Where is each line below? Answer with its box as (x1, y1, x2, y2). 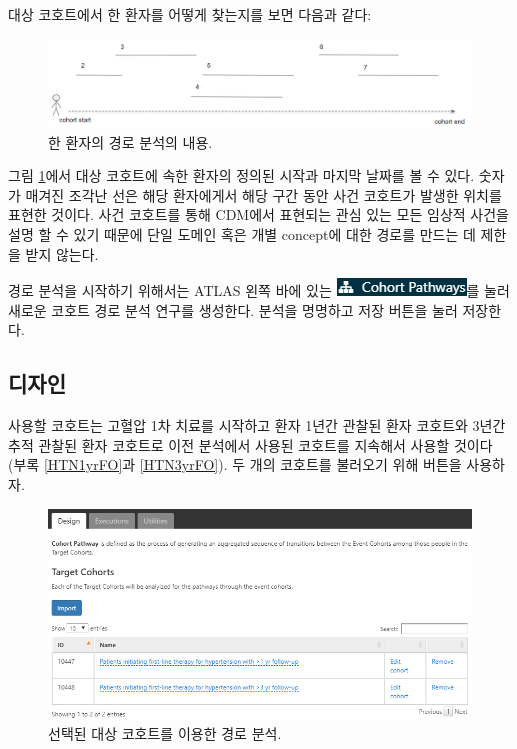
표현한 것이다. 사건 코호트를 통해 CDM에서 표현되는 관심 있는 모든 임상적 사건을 (8, 204, 509, 225)
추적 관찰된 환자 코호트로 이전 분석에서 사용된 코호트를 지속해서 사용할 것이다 (8, 434, 493, 455)
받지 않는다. (25, 243, 99, 264)
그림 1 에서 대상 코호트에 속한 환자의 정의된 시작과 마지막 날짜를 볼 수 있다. (8, 165, 475, 186)
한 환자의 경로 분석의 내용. (48, 131, 213, 152)
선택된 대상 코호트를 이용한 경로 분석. (48, 723, 282, 744)
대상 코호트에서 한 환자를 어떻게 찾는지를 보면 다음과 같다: (8, 4, 372, 24)
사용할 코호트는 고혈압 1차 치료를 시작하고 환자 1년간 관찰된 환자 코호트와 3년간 (8, 415, 506, 436)
